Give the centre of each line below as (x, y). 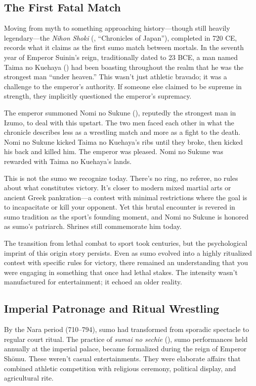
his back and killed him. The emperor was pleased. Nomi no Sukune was (114, 151)
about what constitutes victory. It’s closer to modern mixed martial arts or (118, 188)
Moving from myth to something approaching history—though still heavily (117, 28)
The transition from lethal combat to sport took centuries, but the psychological (126, 243)
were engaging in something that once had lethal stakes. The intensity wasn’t (121, 272)
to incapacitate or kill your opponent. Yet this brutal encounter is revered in (120, 207)
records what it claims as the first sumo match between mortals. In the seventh (124, 47)
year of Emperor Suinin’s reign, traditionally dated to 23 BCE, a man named (121, 57)
